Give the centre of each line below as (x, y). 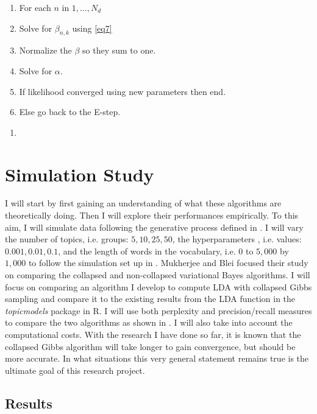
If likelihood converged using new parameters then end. (123, 91)
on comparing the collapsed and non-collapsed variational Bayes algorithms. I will (158, 275)
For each (35, 7)
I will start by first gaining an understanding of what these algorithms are (143, 203)
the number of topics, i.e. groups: (67, 239)
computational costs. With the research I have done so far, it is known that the (153, 335)
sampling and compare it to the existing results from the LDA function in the (150, 299)
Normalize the (45, 50)
